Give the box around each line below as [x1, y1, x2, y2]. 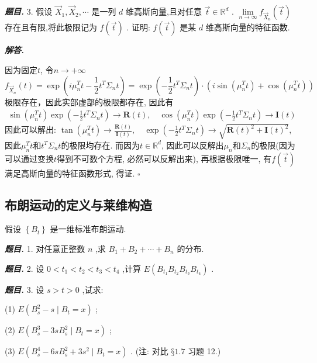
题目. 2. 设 [5, 262, 44, 274]
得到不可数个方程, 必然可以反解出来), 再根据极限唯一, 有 [57, 152, 272, 164]
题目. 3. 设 [5, 283, 44, 295]
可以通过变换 [5, 152, 54, 164]
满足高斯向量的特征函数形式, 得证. [5, 167, 135, 179]
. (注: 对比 [130, 345, 168, 357]
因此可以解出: [5, 123, 56, 136]
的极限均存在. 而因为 [61, 139, 140, 151]
